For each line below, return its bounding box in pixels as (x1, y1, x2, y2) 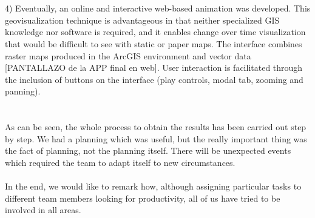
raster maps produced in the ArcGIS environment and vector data (5, 49, 251, 62)
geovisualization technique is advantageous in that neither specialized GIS (5, 13, 280, 26)
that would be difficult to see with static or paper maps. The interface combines (5, 37, 302, 50)
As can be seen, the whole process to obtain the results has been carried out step (5, 121, 307, 133)
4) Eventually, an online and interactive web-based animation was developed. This (5, 2, 311, 15)
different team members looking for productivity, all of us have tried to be (5, 191, 280, 204)
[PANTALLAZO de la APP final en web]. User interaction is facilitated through (5, 61, 303, 74)
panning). (5, 85, 41, 97)
